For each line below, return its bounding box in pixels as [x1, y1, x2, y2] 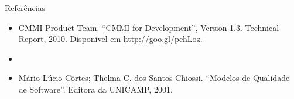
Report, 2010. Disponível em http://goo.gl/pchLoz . [18, 33, 203, 45]
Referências [5, 2, 46, 13]
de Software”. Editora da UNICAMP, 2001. [18, 83, 173, 95]
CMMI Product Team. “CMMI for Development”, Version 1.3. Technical [18, 21, 279, 33]
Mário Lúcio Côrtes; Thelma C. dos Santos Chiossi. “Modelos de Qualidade [18, 72, 290, 84]
